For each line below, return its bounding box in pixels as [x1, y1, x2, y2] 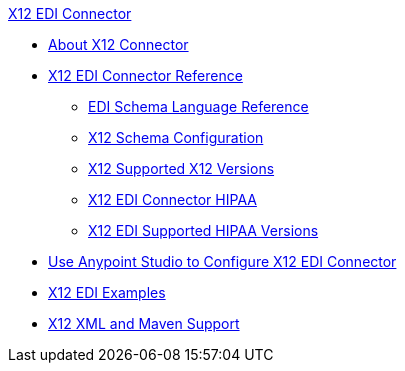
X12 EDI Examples [48, 284, 166, 301]
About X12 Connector [48, 36, 189, 53]
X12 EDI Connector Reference [48, 67, 243, 84]
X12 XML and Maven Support [48, 315, 240, 332]
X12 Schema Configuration [88, 129, 264, 146]
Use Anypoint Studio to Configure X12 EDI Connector [48, 253, 397, 270]
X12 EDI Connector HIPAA [88, 191, 257, 208]
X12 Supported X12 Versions [88, 160, 275, 177]
